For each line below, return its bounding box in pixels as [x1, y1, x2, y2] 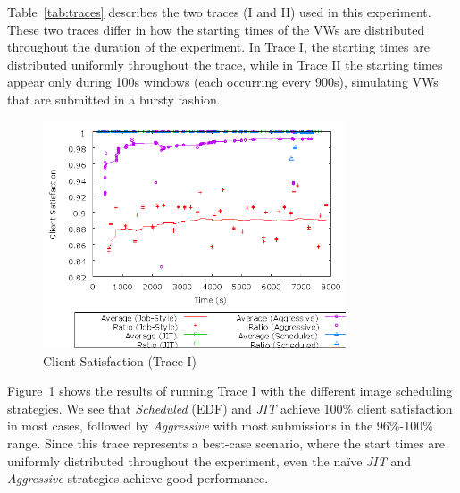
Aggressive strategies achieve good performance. [7, 469, 269, 488]
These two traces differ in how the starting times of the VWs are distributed [7, 20, 425, 38]
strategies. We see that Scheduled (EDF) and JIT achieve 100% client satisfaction [7, 398, 453, 417]
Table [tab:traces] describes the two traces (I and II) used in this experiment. [7, 3, 431, 21]
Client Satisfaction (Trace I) [43, 351, 197, 370]
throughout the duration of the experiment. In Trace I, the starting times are [7, 38, 430, 56]
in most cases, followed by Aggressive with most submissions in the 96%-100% [7, 416, 433, 435]
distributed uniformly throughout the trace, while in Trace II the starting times [7, 54, 443, 73]
